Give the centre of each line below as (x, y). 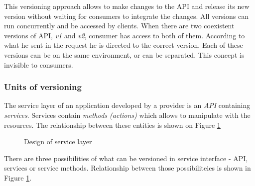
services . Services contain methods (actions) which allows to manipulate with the (127, 115)
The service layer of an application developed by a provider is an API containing (127, 105)
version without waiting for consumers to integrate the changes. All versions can (127, 16)
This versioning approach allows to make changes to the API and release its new (127, 6)
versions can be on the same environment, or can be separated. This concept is (124, 54)
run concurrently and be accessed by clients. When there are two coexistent (119, 26)
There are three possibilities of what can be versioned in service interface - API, (126, 158)
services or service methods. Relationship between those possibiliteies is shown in (127, 168)
